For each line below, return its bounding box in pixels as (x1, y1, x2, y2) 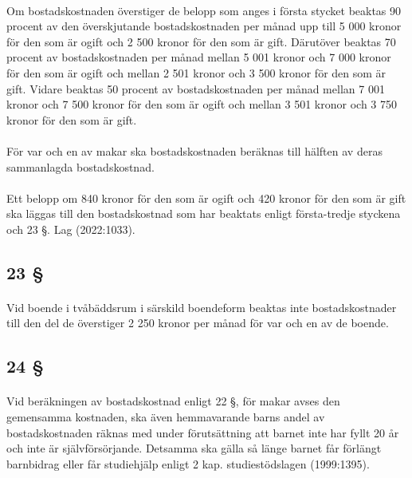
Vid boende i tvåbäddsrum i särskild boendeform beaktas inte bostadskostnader (6, 298, 397, 315)
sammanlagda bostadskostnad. (6, 158, 155, 175)
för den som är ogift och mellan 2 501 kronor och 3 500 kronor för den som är (6, 64, 386, 81)
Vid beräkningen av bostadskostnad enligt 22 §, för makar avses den (6, 393, 340, 409)
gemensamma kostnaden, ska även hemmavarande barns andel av (6, 409, 325, 425)
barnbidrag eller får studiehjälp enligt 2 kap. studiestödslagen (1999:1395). (6, 455, 370, 472)
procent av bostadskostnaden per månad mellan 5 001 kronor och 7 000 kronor (6, 49, 391, 65)
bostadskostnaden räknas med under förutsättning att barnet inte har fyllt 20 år (6, 424, 399, 440)
